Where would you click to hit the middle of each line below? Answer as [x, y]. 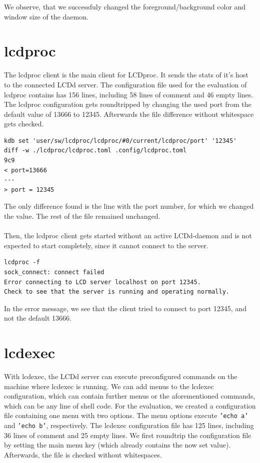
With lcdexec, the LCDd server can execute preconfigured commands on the [121, 376]
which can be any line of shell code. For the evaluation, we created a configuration [130, 405]
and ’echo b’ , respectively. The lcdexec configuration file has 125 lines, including [129, 425]
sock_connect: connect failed [54, 272]
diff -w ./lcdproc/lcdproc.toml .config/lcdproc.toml [95, 151]
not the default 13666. [38, 318]
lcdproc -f [22, 262]
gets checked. [24, 124]
